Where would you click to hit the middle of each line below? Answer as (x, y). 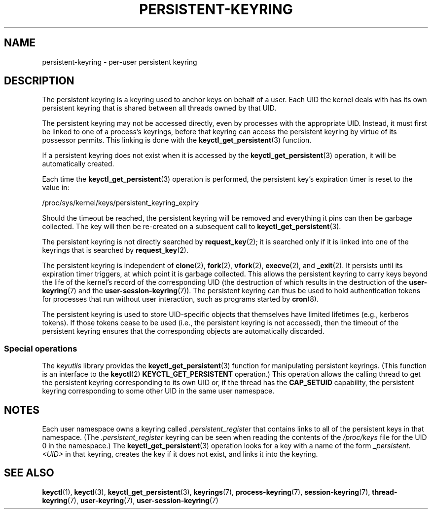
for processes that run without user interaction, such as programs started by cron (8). (180, 299)
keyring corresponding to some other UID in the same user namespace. (158, 391)
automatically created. (78, 164)
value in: (56, 188)
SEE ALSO (29, 473)
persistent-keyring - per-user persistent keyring (120, 62)
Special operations (41, 348)
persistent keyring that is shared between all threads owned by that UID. (159, 108)
